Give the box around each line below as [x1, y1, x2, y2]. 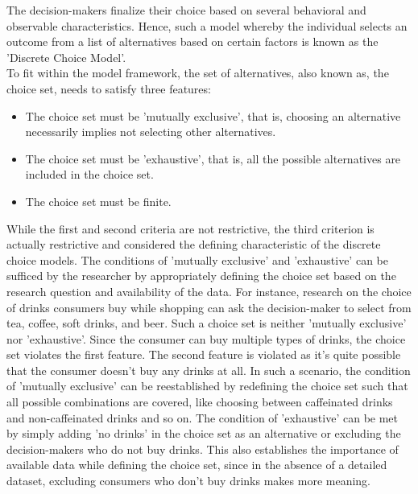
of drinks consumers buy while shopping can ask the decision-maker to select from [6, 298, 412, 315]
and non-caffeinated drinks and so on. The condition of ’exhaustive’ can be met [6, 409, 399, 426]
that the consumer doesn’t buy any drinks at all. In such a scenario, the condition [6, 361, 411, 378]
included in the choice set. [25, 166, 154, 183]
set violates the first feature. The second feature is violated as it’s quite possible [6, 346, 401, 363]
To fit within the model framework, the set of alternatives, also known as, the [6, 64, 389, 81]
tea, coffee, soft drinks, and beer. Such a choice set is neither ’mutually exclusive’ [6, 315, 407, 331]
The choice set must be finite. [25, 192, 172, 209]
